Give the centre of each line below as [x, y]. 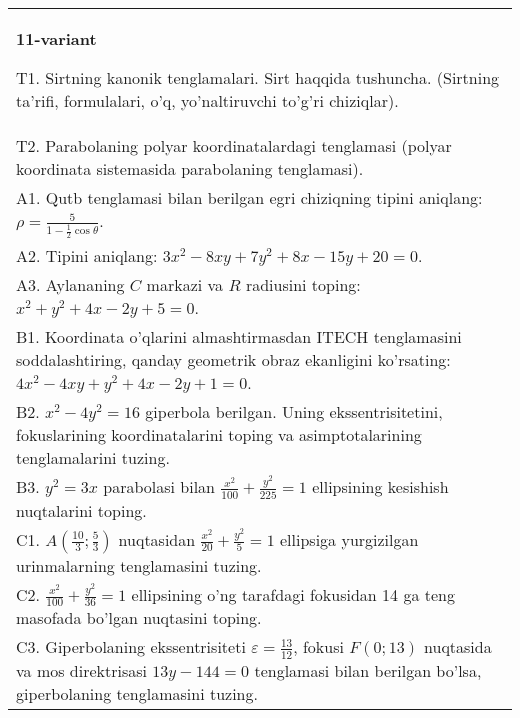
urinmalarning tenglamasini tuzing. [139, 565]
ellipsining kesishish [380, 487]
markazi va [185, 285]
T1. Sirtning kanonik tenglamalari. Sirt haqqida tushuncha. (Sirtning [258, 77]
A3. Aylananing [70, 285]
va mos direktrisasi [82, 670]
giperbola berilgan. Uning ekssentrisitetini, [294, 412]
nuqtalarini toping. [81, 510]
